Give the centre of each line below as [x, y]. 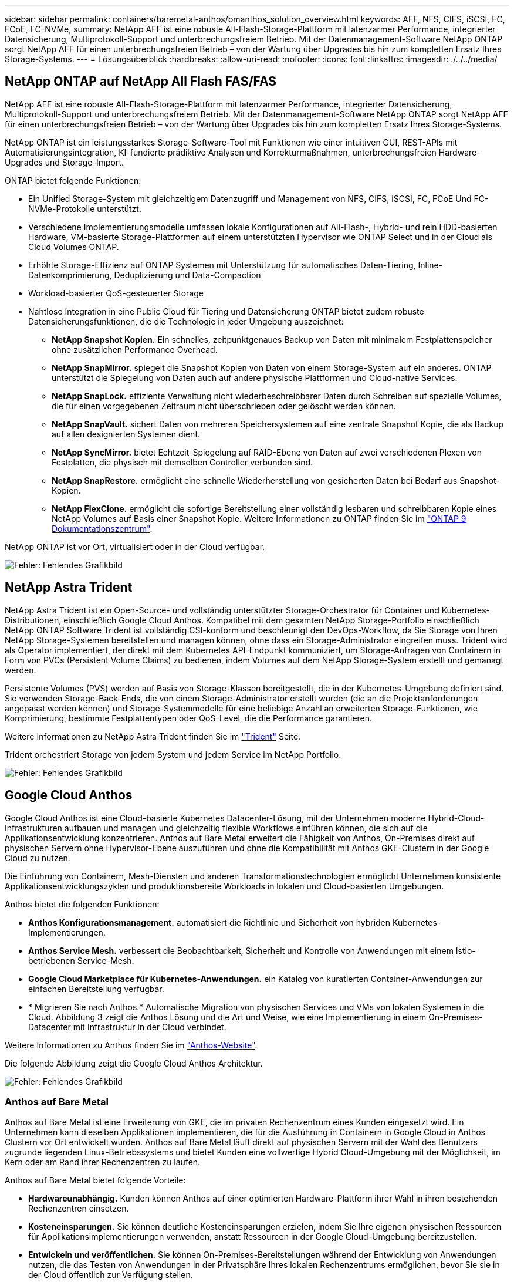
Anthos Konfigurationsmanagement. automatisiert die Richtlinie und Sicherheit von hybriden [209, 922]
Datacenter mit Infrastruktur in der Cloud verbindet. [127, 1027]
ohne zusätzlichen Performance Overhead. [135, 349]
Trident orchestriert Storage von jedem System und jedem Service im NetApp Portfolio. [173, 754]
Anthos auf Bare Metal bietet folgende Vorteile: [95, 1180]
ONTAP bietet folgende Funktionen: [73, 180]
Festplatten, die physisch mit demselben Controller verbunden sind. [182, 462]
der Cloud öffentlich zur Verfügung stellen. [111, 1275]
